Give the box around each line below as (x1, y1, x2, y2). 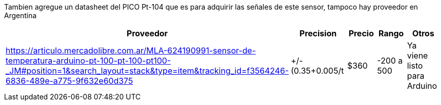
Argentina (4, 11, 37, 20)
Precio (349, 28, 374, 38)
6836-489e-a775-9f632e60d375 (6, 76, 133, 86)
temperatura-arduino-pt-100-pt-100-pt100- (6, 56, 171, 66)
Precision (299, 28, 337, 38)
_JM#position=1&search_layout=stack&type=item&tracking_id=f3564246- (6, 66, 289, 76)
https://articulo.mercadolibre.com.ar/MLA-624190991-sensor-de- (6, 45, 256, 56)
